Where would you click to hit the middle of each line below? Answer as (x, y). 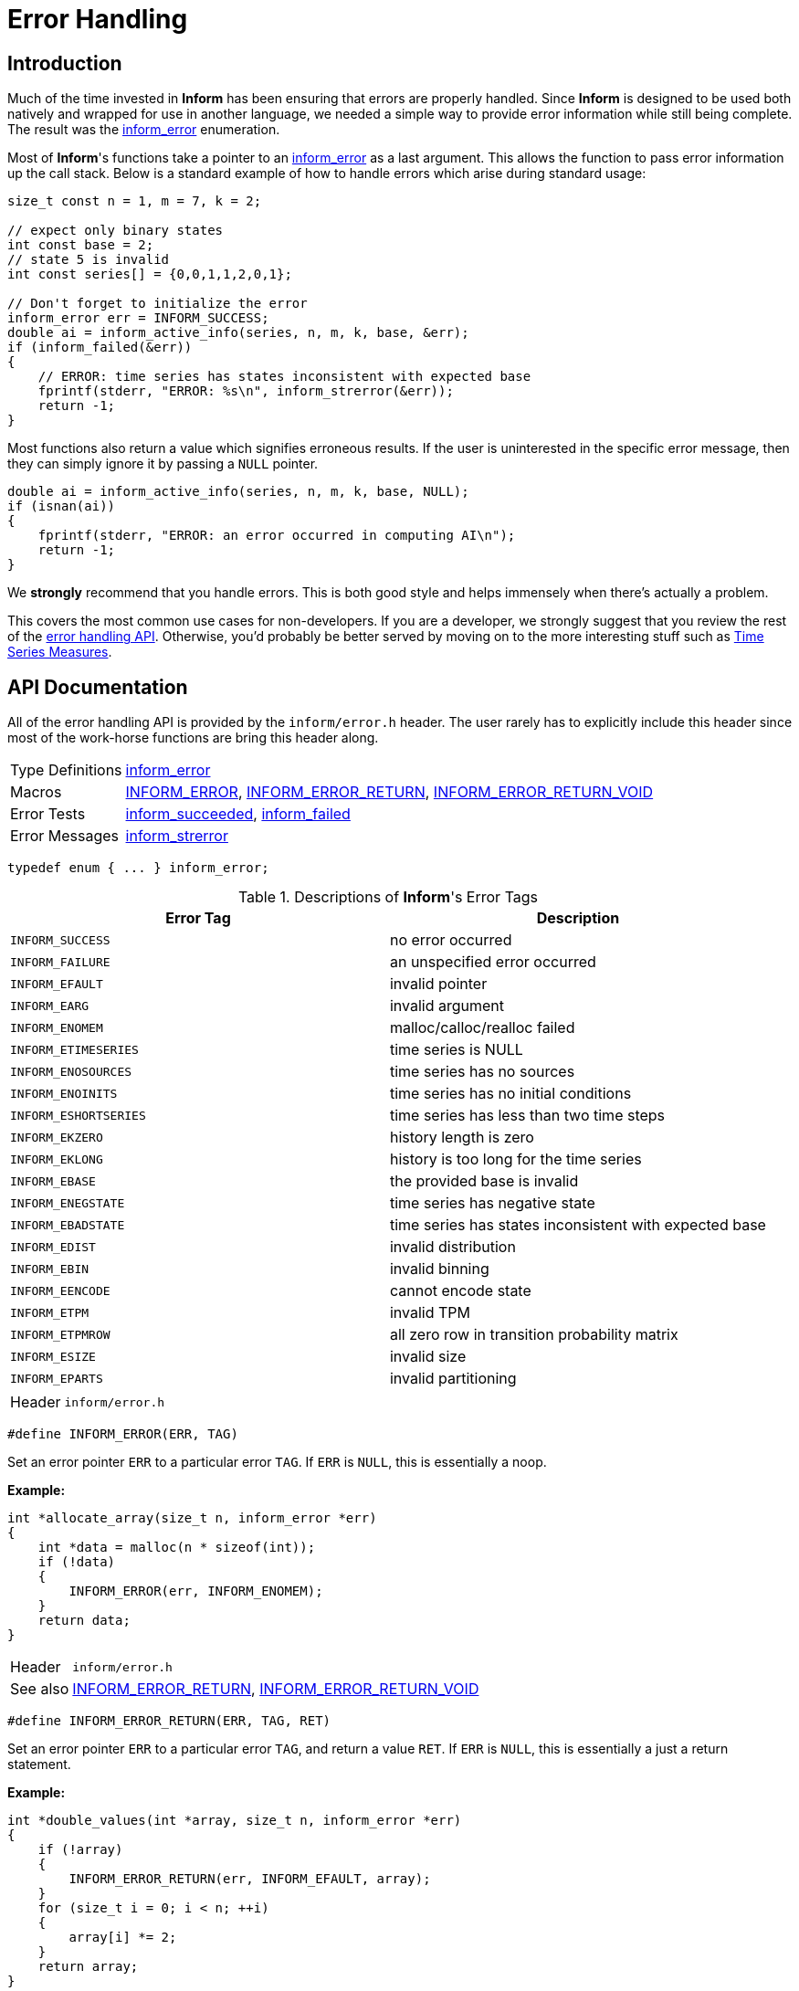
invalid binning (439, 1269)
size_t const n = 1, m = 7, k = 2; (135, 201)
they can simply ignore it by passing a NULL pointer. (163, 464)
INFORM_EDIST (53, 1247)
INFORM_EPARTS (57, 1378)
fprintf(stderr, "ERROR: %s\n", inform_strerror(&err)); (246, 391)
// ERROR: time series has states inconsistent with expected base (284, 377)
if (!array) (80, 1850)
